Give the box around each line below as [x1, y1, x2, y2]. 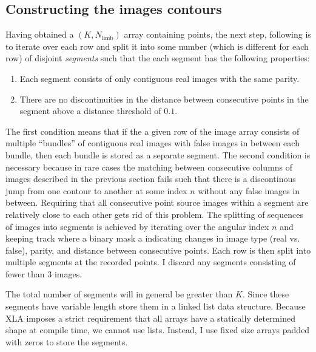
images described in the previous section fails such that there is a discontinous [5, 172, 296, 185]
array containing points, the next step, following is [124, 28, 311, 41]
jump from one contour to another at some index [5, 184, 187, 197]
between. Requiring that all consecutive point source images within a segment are [5, 196, 309, 209]
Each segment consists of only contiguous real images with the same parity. [19, 72, 300, 84]
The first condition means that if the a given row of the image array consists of [5, 124, 300, 137]
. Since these [242, 288, 289, 300]
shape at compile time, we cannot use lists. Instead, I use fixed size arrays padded [5, 323, 310, 336]
